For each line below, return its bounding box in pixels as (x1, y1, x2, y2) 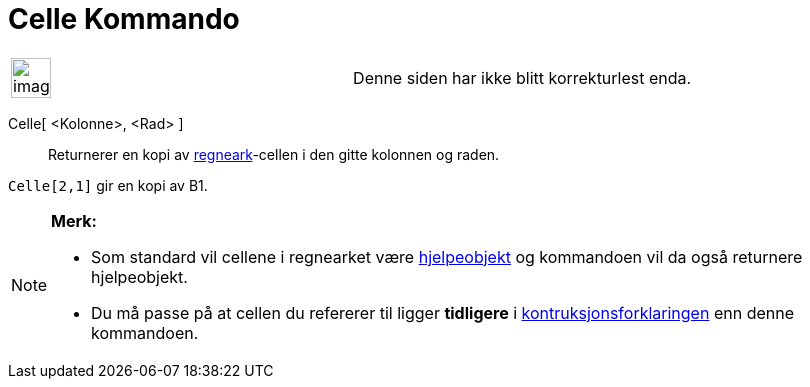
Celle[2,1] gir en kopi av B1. (8, 176, 208, 194)
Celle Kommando (8, 2, 240, 36)
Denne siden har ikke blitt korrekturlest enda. (353, 67, 692, 88)
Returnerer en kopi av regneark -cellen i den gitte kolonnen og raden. (48, 145, 500, 163)
